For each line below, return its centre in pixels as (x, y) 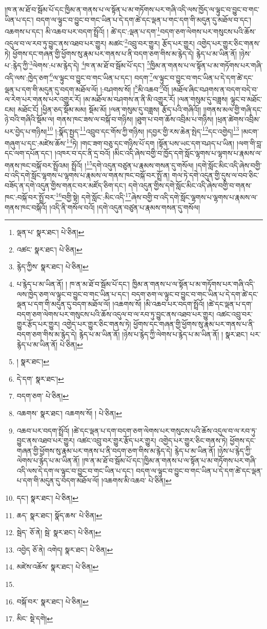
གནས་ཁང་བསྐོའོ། (26, 207)
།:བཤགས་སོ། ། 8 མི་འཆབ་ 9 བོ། (135, 88)
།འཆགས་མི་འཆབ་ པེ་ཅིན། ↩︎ (136, 480)
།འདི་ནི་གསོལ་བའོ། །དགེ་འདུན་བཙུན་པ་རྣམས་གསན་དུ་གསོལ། (125, 207)
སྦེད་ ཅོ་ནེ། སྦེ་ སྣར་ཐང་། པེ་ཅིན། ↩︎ (59, 532)
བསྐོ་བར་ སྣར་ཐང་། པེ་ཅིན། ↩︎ (53, 601)
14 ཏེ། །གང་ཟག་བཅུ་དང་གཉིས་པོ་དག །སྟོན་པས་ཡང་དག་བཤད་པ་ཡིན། (150, 142)
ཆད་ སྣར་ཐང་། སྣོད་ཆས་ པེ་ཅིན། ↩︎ (59, 515)
